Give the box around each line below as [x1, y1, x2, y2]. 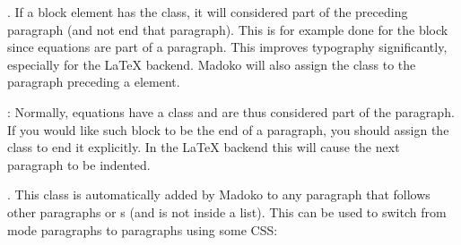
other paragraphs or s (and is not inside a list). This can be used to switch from [7, 202, 447, 221]
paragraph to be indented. [7, 155, 151, 173]
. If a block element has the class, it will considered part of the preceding [7, 3, 408, 21]
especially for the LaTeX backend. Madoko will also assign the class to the [7, 55, 416, 73]
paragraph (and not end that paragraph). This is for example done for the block [7, 20, 448, 38]
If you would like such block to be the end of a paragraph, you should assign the [7, 120, 449, 139]
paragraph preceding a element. [7, 72, 180, 91]
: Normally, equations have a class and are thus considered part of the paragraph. [7, 102, 455, 121]
